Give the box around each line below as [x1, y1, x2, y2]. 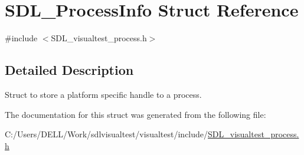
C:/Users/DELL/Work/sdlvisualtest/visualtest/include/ [5, 128, 208, 140]
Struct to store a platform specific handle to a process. [5, 88, 202, 100]
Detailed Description [5, 61, 134, 79]
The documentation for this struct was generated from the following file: [5, 108, 266, 120]
